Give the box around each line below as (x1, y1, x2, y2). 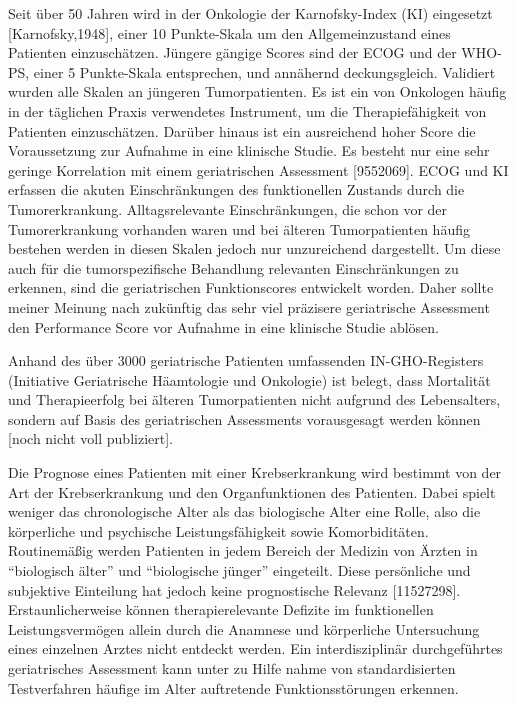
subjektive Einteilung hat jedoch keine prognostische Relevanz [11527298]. (8, 579, 461, 600)
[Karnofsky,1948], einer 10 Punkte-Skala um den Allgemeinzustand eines (8, 22, 451, 43)
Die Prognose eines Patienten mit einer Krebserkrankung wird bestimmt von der (8, 462, 502, 483)
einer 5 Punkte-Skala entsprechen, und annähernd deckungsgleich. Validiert (33, 61, 496, 82)
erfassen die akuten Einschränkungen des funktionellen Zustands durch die (8, 179, 465, 200)
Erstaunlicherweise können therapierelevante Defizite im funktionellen (8, 599, 434, 620)
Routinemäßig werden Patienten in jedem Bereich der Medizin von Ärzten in (8, 540, 478, 561)
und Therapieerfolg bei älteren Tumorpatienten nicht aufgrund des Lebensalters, (8, 389, 501, 410)
